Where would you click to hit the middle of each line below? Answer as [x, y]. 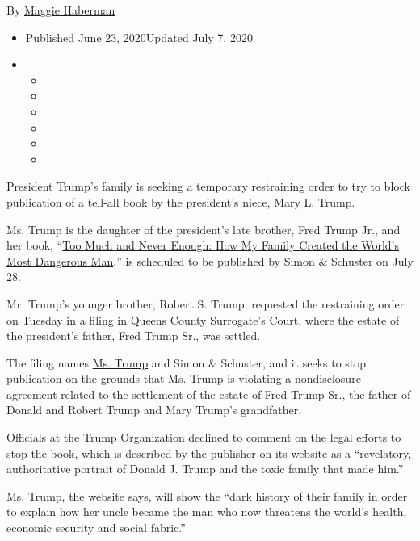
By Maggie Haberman [61, 10]
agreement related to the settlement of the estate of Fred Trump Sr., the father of [209, 394]
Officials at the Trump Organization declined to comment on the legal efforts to [204, 437]
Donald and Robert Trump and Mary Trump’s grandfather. [154, 410]
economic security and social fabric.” [96, 528]
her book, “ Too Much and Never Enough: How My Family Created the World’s [203, 245]
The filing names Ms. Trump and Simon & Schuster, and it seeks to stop [187, 362]
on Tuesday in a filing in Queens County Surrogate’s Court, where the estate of [203, 319]
